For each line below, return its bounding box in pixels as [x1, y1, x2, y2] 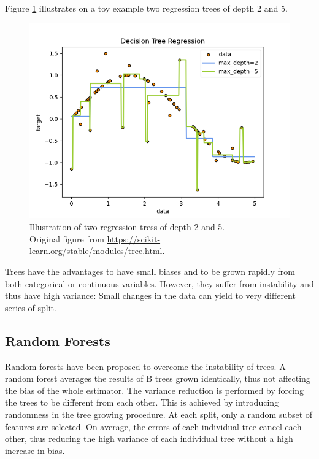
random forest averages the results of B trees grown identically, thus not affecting [5, 372, 310, 385]
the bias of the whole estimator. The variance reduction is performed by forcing [5, 384, 304, 396]
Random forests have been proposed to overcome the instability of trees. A [5, 360, 286, 372]
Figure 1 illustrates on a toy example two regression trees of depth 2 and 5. [5, 2, 288, 14]
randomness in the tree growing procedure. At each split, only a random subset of [5, 407, 313, 420]
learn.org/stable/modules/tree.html [29, 244, 163, 257]
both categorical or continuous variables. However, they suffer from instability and [5, 277, 314, 290]
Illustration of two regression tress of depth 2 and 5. [29, 220, 225, 233]
